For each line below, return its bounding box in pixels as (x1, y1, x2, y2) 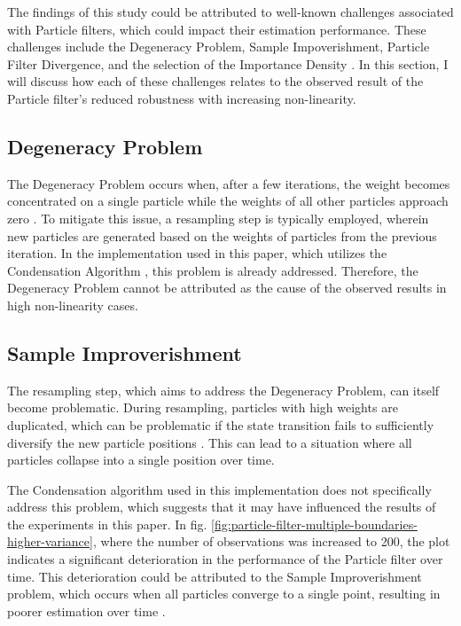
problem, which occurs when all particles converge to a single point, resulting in (7, 584, 441, 603)
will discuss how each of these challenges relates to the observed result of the (7, 72, 424, 90)
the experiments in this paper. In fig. (7, 514, 207, 533)
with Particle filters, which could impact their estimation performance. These (7, 20, 426, 38)
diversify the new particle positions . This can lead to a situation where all (7, 433, 412, 451)
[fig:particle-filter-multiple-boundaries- (211, 514, 418, 533)
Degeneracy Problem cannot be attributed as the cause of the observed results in (7, 278, 447, 297)
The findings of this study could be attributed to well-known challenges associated (7, 3, 454, 20)
